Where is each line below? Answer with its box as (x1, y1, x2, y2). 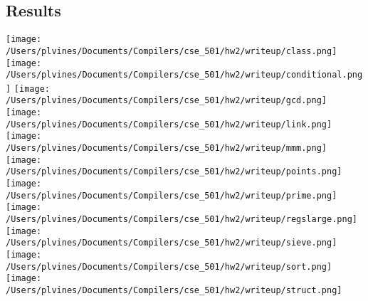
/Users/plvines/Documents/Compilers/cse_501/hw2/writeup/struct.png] (6, 285, 342, 295)
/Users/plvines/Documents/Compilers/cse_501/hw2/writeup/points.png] (6, 167, 342, 177)
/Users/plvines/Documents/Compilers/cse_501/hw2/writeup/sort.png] (6, 261, 332, 272)
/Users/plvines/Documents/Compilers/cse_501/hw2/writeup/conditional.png (6, 70, 363, 80)
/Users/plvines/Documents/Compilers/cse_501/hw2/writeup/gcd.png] (6, 95, 327, 106)
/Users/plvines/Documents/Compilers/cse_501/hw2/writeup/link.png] (6, 119, 332, 130)
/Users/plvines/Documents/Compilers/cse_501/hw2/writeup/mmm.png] (6, 143, 327, 154)
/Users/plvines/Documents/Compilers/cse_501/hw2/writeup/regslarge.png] (6, 214, 357, 225)
